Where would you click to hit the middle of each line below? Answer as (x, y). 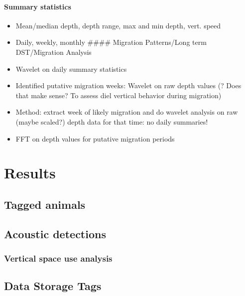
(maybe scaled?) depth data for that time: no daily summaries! (112, 121)
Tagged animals (45, 204)
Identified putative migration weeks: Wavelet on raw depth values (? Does (128, 85)
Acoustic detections (55, 233)
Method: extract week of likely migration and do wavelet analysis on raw (127, 112)
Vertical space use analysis (58, 258)
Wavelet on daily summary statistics (71, 69)
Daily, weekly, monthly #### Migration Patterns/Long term (111, 42)
